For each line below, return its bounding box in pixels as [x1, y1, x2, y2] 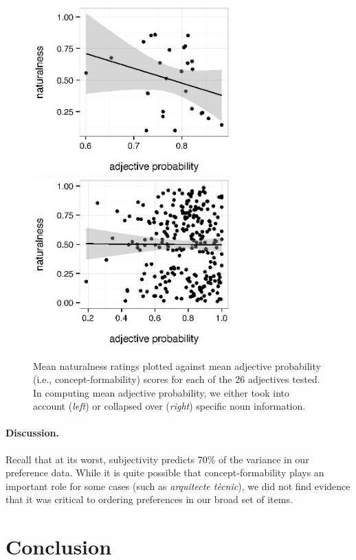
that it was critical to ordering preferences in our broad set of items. [5, 492, 293, 506]
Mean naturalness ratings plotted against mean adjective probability [33, 358, 321, 373]
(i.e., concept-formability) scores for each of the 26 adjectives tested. [33, 372, 320, 386]
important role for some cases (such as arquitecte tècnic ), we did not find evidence [5, 478, 351, 493]
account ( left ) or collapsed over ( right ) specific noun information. [33, 399, 306, 413]
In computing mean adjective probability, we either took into [33, 385, 290, 399]
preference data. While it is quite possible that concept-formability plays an [5, 465, 324, 480]
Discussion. [5, 425, 59, 440]
